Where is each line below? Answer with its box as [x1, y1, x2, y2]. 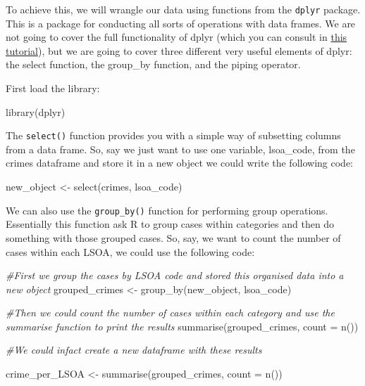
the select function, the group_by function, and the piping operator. [6, 57, 301, 72]
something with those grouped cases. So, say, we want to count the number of [6, 230, 341, 245]
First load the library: [6, 81, 100, 96]
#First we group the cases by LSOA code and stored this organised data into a [6, 268, 344, 283]
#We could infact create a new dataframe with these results [6, 342, 262, 357]
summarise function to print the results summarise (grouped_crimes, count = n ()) [6, 319, 359, 333]
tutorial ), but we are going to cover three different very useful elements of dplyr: [6, 43, 352, 58]
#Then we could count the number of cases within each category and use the [6, 305, 335, 320]
